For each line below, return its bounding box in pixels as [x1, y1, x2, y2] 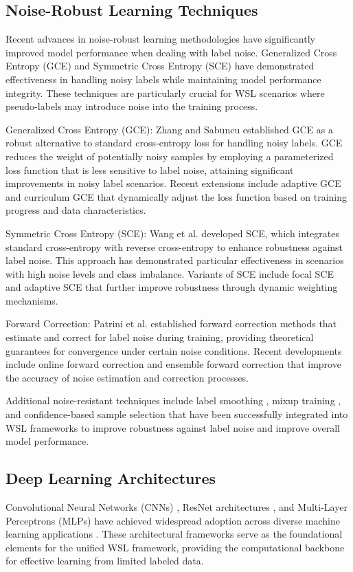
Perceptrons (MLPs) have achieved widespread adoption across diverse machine [5, 513, 340, 527]
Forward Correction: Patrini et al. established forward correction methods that [5, 316, 337, 331]
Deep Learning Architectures [5, 467, 216, 489]
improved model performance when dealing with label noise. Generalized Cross [5, 45, 337, 59]
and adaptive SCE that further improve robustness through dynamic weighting [5, 280, 338, 294]
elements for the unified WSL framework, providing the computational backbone [5, 540, 345, 554]
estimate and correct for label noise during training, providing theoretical [5, 330, 314, 344]
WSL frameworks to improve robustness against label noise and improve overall [5, 420, 340, 434]
